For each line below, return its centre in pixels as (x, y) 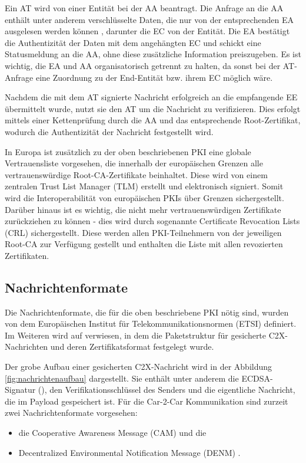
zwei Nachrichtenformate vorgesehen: (71, 413)
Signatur (20, 390)
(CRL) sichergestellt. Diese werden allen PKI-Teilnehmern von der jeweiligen (143, 232)
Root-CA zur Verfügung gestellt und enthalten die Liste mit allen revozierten (144, 244)
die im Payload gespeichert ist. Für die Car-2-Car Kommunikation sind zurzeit (147, 401)
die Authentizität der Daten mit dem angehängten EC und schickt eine (133, 42)
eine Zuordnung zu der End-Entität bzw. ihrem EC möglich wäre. (154, 77)
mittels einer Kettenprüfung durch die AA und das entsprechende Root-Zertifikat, (153, 120)
